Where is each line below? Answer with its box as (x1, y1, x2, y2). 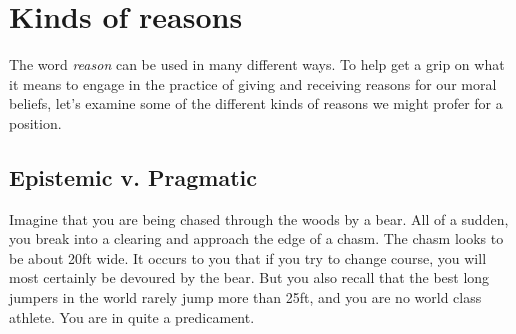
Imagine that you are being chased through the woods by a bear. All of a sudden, (9, 208, 509, 229)
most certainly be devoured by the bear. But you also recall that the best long (9, 267, 490, 288)
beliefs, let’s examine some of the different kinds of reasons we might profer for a (9, 93, 503, 114)
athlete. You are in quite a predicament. (9, 306, 255, 327)
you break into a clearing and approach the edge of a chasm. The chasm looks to (9, 228, 504, 249)
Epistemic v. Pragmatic (9, 161, 258, 192)
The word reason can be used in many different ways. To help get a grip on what (9, 54, 505, 75)
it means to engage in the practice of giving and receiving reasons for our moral (9, 73, 497, 94)
